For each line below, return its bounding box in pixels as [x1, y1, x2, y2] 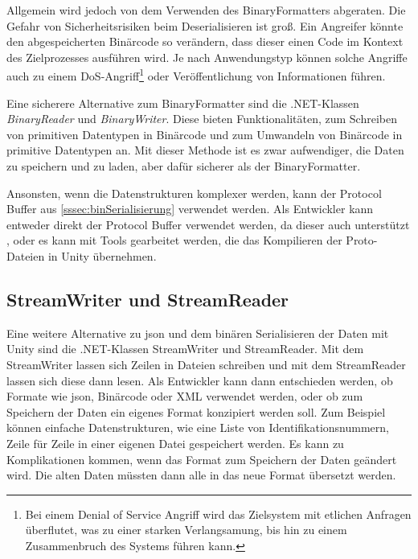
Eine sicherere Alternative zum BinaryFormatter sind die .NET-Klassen [6, 94, 359, 111]
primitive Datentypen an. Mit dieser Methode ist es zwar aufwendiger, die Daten [6, 142, 404, 158]
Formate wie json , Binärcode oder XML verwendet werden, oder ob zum [6, 388, 363, 405]
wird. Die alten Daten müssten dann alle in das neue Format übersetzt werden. [6, 467, 396, 483]
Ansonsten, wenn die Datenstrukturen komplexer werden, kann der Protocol [6, 184, 382, 201]
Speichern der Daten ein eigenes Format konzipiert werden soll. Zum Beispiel [6, 403, 386, 420]
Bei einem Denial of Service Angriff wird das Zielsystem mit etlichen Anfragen [25, 505, 412, 522]
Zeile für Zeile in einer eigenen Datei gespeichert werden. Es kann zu [6, 434, 344, 451]
